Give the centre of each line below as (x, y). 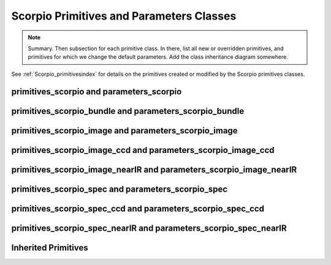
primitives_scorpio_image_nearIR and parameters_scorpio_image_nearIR (154, 169)
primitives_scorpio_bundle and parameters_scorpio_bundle (128, 111)
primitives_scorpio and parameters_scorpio (97, 91)
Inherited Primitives (50, 248)
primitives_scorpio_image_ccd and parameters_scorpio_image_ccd (143, 150)
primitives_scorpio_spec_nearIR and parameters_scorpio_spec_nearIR (149, 228)
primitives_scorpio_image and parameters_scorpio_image (125, 131)
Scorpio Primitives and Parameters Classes (124, 16)
